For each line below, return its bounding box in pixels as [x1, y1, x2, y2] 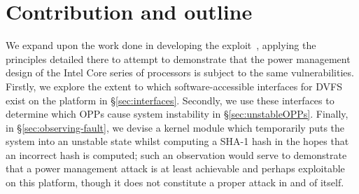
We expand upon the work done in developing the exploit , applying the [6, 38, 316, 53]
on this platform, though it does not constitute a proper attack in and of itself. [6, 175, 344, 190]
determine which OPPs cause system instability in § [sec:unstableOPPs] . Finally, [6, 106, 349, 121]
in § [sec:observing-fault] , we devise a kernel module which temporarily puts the [6, 120, 345, 134]
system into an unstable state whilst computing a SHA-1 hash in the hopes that [6, 134, 349, 148]
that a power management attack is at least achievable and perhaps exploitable [6, 161, 345, 176]
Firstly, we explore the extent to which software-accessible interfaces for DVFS [6, 78, 342, 93]
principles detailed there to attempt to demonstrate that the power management [6, 51, 351, 66]
